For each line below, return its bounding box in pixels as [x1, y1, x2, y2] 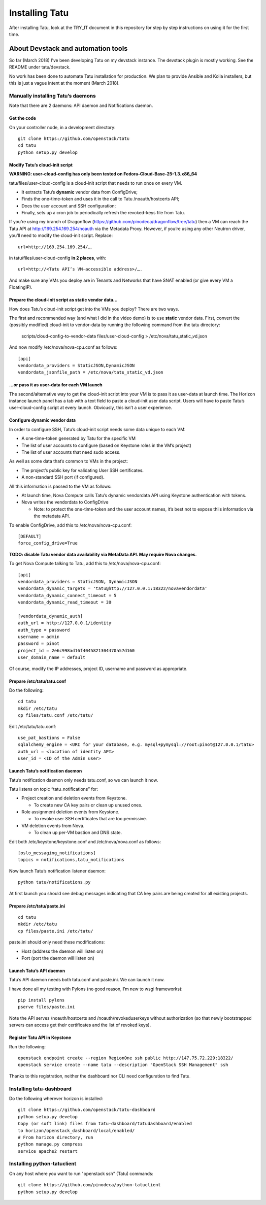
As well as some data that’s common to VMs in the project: [9, 458, 128, 464]
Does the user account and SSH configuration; [21, 202, 116, 209]
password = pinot [18, 641, 60, 646]
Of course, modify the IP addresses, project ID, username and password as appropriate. [9, 666, 188, 671]
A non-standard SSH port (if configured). [21, 474, 105, 480]
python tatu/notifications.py [18, 879, 91, 885]
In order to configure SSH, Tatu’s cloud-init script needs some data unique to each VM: [9, 426, 186, 432]
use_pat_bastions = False [18, 735, 81, 740]
